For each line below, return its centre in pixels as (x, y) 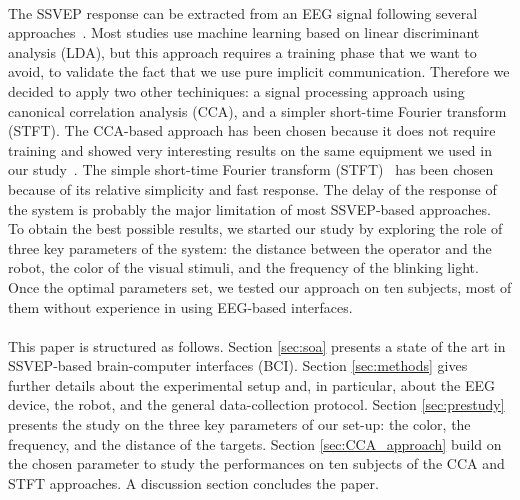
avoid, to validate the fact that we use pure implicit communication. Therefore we (259, 71)
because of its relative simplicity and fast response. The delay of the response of (252, 188)
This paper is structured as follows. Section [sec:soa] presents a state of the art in (257, 345)
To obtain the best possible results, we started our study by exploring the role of (255, 228)
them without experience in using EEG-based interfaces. (180, 306)
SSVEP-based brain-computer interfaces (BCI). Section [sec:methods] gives (238, 365)
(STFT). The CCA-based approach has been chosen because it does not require (252, 130)
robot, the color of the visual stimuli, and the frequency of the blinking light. (243, 267)
